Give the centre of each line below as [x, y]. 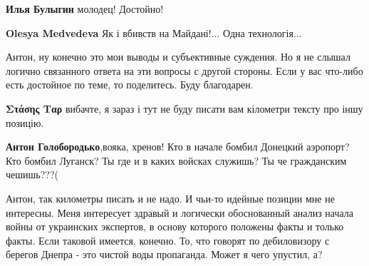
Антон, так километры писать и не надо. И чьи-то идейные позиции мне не [170, 198]
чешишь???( [32, 174]
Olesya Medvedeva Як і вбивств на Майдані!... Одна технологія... [154, 32]
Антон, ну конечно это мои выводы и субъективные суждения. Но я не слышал [178, 57]
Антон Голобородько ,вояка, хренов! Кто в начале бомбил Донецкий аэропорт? [178, 147]
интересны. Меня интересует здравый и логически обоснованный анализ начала [180, 212]
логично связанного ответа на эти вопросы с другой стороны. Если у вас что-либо [184, 70]
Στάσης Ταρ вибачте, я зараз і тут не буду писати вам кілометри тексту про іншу [184, 108]
